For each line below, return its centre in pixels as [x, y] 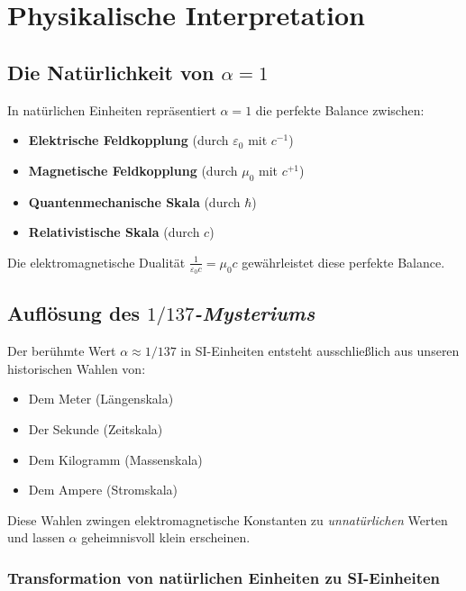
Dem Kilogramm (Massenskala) [115, 459]
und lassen [36, 537]
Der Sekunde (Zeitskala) [96, 428]
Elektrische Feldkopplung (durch [128, 140]
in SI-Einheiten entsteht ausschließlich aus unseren [320, 351]
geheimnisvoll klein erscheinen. [166, 537]
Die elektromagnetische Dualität [96, 262]
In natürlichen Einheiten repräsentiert [112, 109]
